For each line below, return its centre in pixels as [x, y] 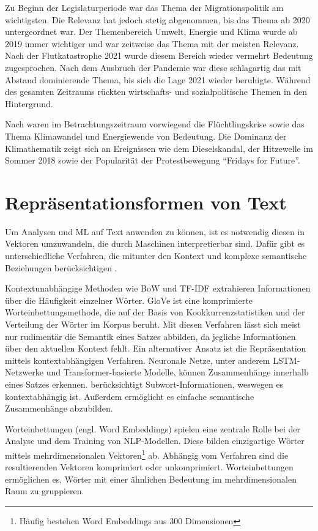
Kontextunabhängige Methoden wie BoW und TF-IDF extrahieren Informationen [158, 288]
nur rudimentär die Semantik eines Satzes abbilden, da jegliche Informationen [150, 336]
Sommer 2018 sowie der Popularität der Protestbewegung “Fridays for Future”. [153, 160]
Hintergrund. [29, 103]
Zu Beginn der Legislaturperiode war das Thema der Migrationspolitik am [144, 7]
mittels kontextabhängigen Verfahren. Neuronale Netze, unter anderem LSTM [151, 360]
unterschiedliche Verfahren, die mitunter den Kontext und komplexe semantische [156, 256]
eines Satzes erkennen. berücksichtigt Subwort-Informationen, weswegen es [144, 384]
